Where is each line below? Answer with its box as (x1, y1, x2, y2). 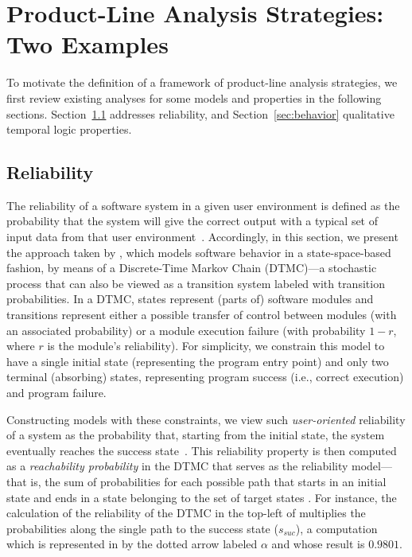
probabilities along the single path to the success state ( (6, 520, 278, 536)
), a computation (295, 520, 378, 536)
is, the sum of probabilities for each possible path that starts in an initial (30, 473, 387, 489)
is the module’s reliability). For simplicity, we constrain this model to (47, 337, 385, 354)
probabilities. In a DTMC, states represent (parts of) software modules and (6, 290, 374, 307)
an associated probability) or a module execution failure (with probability (6, 321, 366, 338)
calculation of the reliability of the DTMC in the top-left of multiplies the (6, 504, 366, 521)
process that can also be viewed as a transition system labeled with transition (6, 275, 385, 291)
